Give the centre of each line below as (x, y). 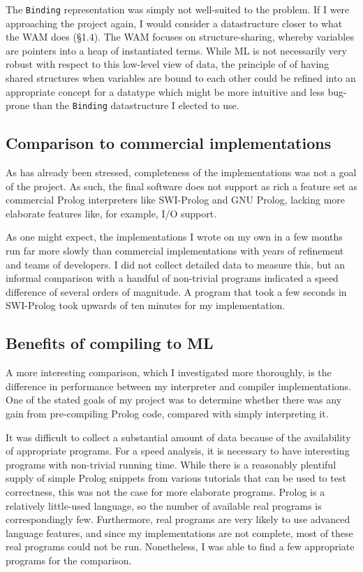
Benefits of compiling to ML (110, 343)
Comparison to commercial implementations (169, 143)
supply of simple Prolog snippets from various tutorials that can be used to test (176, 478)
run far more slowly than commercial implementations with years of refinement (175, 251)
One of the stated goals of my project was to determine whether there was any (174, 400)
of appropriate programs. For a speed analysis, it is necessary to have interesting (178, 451)
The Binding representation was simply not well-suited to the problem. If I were (178, 9)
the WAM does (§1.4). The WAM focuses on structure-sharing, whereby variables (180, 37)
